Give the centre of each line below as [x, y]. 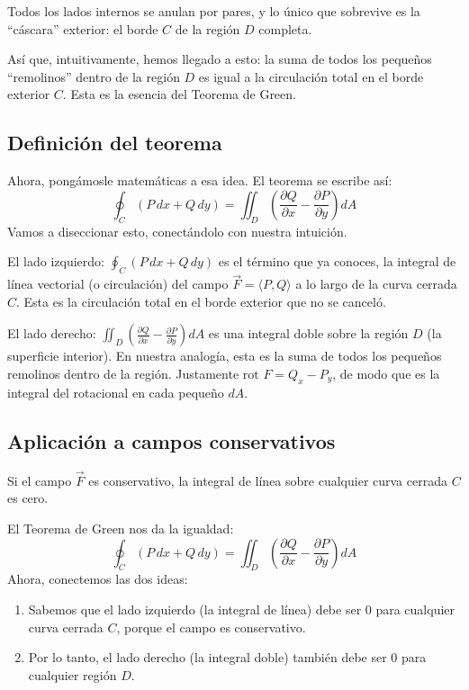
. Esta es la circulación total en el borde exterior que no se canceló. [201, 301]
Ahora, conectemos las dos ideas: [98, 579]
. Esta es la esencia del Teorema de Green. [179, 94]
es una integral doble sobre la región [308, 333]
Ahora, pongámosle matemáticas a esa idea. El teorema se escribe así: [200, 180]
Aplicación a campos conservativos [171, 440]
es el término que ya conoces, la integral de [337, 261]
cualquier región [72, 674]
